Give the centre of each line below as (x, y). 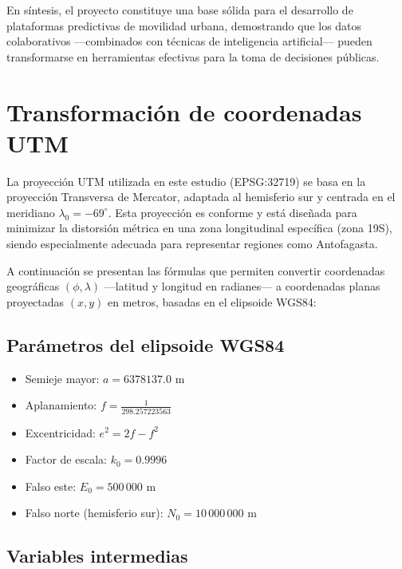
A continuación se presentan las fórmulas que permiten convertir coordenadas (196, 270)
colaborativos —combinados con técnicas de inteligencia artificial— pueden (189, 41)
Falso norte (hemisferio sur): (94, 513)
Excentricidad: (60, 432)
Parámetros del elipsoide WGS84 (146, 344)
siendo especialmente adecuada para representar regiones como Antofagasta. (192, 244)
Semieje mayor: (62, 378)
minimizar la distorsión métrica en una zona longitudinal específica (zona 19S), (199, 228)
